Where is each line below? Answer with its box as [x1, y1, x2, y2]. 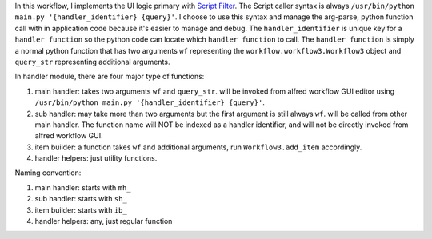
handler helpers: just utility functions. [34, 153, 158, 163]
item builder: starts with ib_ [34, 205, 127, 215]
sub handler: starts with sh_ [34, 194, 128, 204]
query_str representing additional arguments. [14, 57, 170, 66]
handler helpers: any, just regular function [34, 217, 173, 226]
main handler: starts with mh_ [34, 182, 131, 192]
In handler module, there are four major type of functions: [14, 72, 205, 82]
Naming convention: [14, 168, 82, 177]
